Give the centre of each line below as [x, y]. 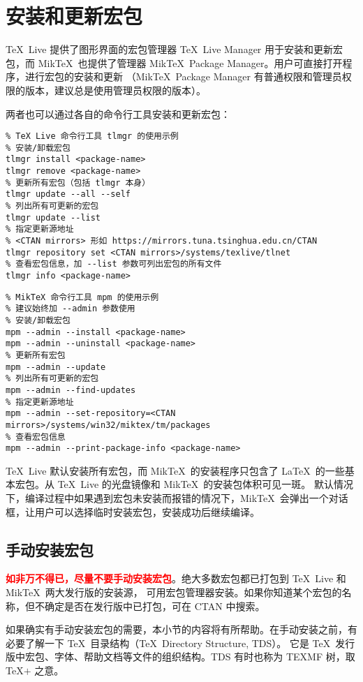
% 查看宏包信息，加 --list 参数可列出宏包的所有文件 [114, 264]
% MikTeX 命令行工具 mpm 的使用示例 [82, 297]
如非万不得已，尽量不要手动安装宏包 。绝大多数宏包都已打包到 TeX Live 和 [176, 578]
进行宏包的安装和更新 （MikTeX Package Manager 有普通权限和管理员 [183, 76]
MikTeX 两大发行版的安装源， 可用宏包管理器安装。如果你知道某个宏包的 [174, 592]
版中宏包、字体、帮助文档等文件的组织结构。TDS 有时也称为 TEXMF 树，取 [180, 657]
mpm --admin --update [56, 367]
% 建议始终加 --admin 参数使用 [71, 309]
